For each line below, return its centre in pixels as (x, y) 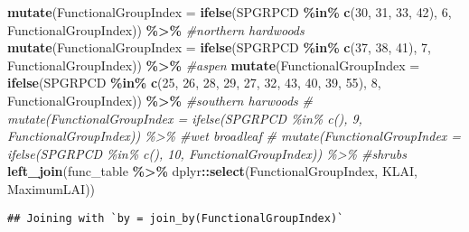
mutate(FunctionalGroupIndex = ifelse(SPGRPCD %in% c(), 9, (185, 118)
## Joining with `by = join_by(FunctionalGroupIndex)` (176, 218)
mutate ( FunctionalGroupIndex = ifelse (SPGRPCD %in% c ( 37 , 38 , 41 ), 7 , (219, 47)
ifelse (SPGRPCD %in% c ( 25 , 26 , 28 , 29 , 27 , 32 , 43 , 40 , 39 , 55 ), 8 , (194, 83)
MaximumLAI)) (52, 188)
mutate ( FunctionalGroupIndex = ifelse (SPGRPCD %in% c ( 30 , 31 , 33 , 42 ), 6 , (230, 12)
